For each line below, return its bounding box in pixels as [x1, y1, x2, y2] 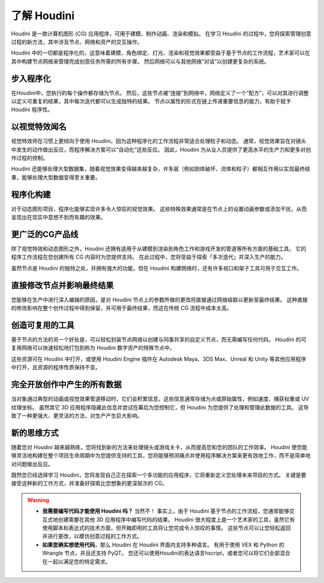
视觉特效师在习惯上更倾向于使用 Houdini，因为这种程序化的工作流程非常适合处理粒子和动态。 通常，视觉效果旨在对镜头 [11, 137, 307, 145]
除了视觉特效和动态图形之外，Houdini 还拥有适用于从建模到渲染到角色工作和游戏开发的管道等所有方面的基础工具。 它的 [11, 245, 307, 252]
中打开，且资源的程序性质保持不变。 [11, 364, 101, 371]
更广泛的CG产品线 [11, 229, 79, 240]
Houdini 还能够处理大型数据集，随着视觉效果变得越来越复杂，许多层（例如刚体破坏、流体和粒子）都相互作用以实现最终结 [11, 165, 310, 172]
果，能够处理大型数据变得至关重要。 [11, 174, 101, 181]
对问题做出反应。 [11, 460, 53, 468]
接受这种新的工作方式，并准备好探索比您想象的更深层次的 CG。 [11, 480, 168, 487]
